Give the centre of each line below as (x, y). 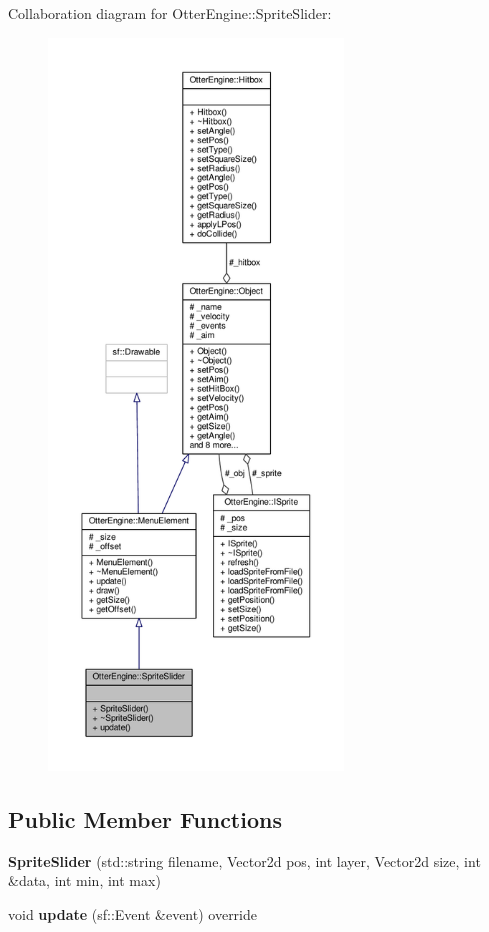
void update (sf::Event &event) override (132, 913)
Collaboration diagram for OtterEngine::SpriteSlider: (170, 13)
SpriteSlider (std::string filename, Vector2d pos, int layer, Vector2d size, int (244, 860)
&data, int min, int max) (84, 880)
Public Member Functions (145, 818)
